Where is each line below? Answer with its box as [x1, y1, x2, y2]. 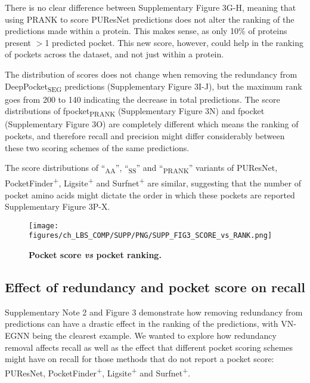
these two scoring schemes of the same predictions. [5, 141, 190, 154]
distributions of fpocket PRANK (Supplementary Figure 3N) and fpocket [5, 105, 265, 119]
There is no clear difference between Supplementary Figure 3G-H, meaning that [5, 1, 296, 13]
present [5, 36, 32, 48]
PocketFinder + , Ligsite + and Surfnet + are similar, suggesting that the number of [5, 175, 301, 189]
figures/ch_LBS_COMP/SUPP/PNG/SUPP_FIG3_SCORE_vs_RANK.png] [29, 231, 272, 240]
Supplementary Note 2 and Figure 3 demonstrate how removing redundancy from [5, 305, 303, 318]
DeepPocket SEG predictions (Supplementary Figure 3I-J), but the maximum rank [5, 79, 302, 94]
